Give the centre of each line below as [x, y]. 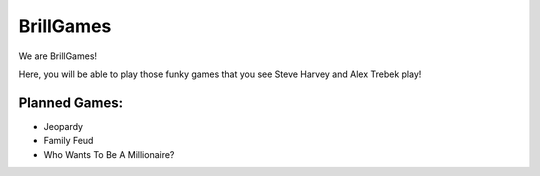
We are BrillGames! [58, 56]
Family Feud [68, 141]
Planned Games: [71, 102]
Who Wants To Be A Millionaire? [109, 154]
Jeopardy [63, 126]
